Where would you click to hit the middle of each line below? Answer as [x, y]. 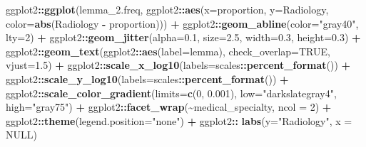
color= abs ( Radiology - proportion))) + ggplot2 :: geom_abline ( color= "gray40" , [182, 23]
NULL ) [21, 135]
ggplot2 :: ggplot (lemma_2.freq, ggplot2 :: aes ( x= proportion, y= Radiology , [167, 9]
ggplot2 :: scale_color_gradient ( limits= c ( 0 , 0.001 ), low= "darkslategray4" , [171, 93]
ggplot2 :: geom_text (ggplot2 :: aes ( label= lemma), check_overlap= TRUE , [168, 51]
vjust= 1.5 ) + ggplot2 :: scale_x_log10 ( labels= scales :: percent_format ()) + [178, 65]
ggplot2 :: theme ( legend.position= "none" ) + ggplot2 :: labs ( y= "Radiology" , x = [179, 120]
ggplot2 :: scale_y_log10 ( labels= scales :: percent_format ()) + [147, 78]
